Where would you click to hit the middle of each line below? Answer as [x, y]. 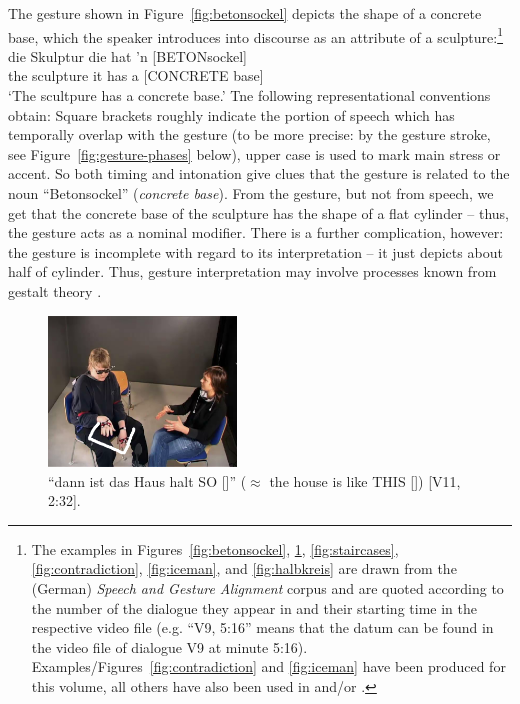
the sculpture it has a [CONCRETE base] [136, 75]
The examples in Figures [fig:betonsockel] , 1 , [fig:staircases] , [215, 548]
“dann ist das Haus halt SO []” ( [147, 480]
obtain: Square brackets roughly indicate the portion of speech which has [231, 114]
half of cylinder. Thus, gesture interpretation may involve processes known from [252, 271]
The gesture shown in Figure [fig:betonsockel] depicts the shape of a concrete [245, 13]
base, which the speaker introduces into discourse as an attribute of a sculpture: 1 [256, 35]
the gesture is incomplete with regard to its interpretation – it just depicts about [255, 251]
